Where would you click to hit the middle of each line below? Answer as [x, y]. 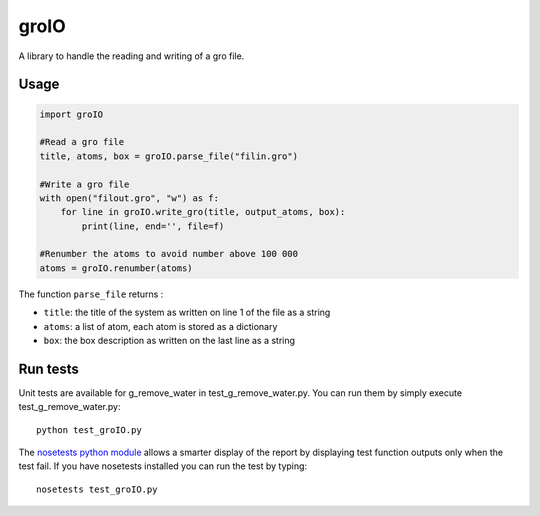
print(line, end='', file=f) [153, 226]
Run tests [48, 368]
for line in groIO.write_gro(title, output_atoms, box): [203, 212]
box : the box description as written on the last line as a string [169, 340]
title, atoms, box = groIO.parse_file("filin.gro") [169, 156]
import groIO [71, 114]
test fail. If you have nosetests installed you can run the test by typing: [163, 466]
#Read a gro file [82, 142]
